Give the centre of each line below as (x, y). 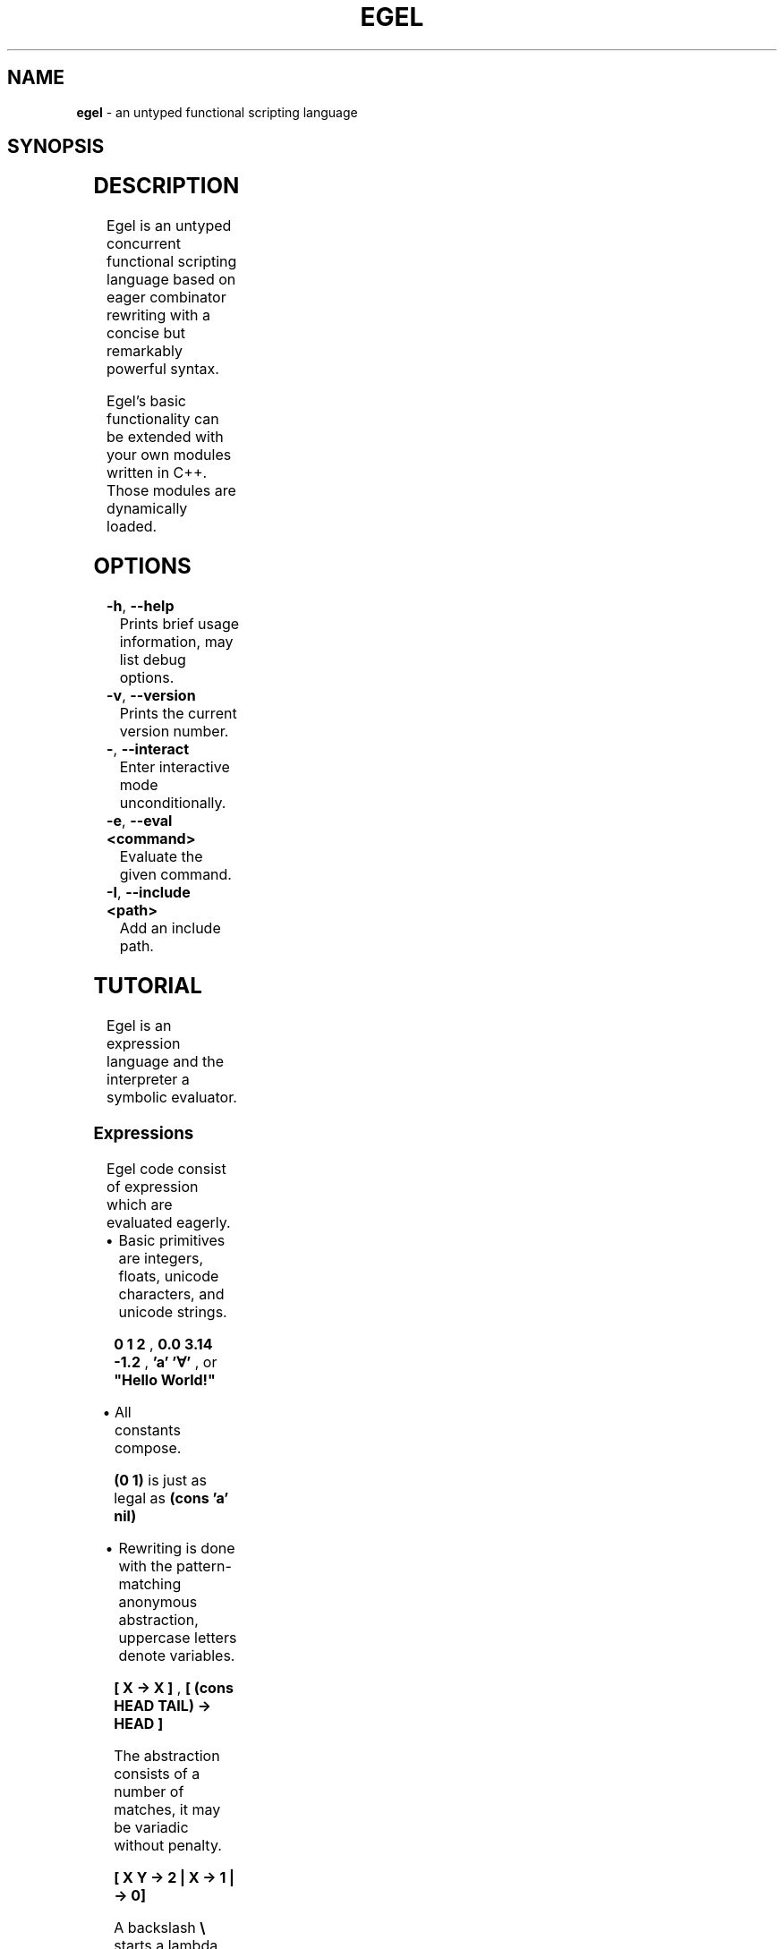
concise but (146, 333)
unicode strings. (173, 1312)
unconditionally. (173, 803)
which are (140, 1205)
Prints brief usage (179, 624)
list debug (153, 660)
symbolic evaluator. (172, 1097)
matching (150, 1584)
